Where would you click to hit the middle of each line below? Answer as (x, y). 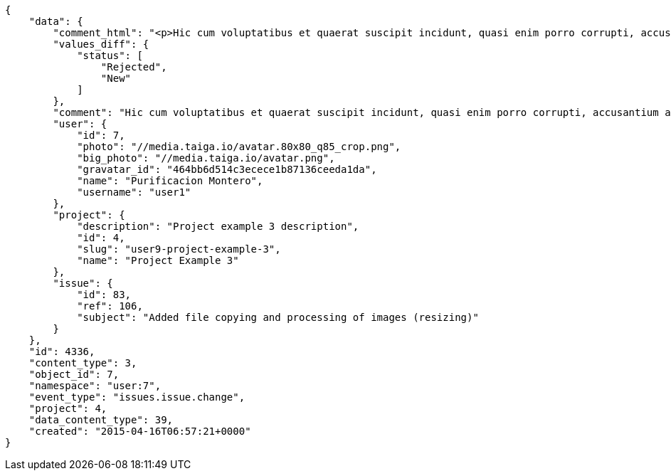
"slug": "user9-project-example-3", (179, 249)
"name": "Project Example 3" (158, 260)
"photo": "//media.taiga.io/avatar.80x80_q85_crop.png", (239, 147)
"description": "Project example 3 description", (218, 226)
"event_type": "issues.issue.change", (137, 397)
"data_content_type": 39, (101, 420)
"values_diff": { (101, 44)
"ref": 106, (110, 306)
